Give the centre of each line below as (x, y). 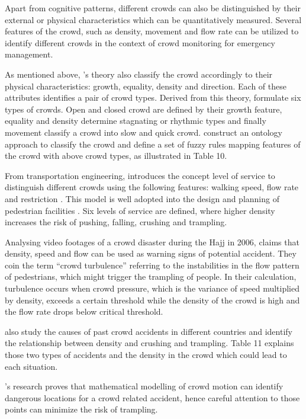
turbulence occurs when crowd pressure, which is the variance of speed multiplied (152, 288)
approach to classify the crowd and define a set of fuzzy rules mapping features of (153, 144)
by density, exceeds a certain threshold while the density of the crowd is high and (152, 300)
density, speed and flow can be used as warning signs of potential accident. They (151, 253)
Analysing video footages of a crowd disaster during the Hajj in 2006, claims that (152, 242)
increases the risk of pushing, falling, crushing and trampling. (116, 222)
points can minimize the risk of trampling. (81, 409)
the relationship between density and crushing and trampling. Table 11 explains (149, 343)
